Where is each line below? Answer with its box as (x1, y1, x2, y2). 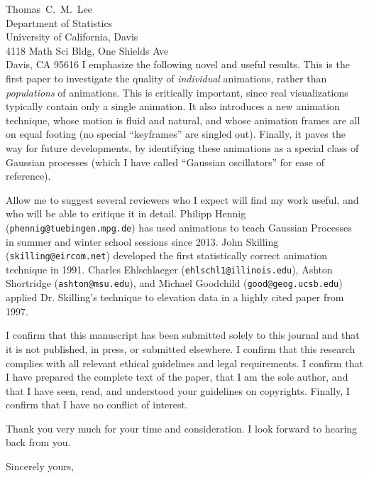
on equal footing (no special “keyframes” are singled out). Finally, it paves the (6, 126, 346, 141)
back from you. (6, 435, 71, 450)
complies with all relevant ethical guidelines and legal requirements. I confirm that (6, 355, 363, 370)
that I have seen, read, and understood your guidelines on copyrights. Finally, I (6, 383, 350, 398)
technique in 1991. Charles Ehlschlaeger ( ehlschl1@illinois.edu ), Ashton (6, 261, 333, 276)
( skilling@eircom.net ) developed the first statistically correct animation (6, 248, 327, 263)
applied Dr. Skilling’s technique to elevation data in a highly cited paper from (6, 290, 344, 305)
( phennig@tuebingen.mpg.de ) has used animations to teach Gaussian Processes (6, 219, 352, 234)
